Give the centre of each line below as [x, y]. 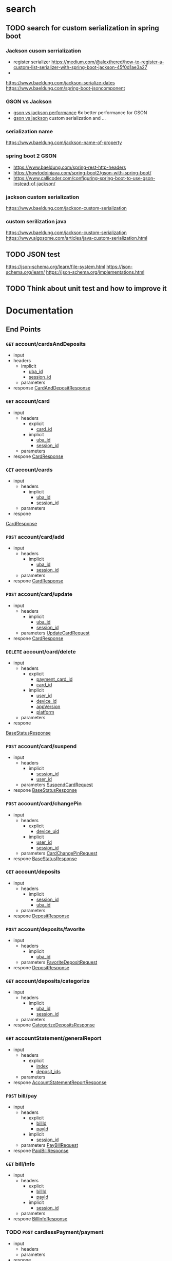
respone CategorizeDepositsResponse [54, 1025]
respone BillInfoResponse [40, 1219]
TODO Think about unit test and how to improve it [86, 288]
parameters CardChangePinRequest [59, 853]
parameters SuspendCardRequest [57, 785]
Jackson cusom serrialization [43, 50]
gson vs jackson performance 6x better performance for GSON [80, 113]
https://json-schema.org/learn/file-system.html [56, 267]
